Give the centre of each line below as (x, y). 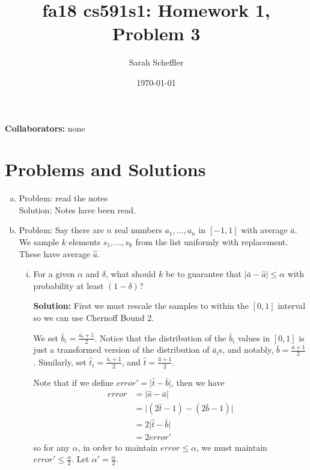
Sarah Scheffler (156, 62)
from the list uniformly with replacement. (212, 242)
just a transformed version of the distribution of (121, 349)
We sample (39, 242)
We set (46, 337)
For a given (54, 274)
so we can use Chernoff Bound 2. (94, 317)
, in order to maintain (118, 447)
